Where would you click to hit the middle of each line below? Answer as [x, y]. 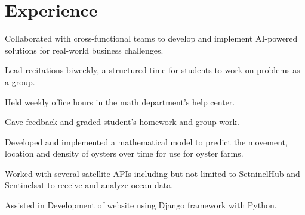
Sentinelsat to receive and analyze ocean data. [89, 185]
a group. [20, 81]
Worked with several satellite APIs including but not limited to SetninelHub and [152, 173]
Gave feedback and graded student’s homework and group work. [122, 122]
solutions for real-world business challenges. [84, 50]
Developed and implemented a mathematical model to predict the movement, [146, 141]
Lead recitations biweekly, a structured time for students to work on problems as [152, 70]
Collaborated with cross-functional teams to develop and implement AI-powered [151, 38]
